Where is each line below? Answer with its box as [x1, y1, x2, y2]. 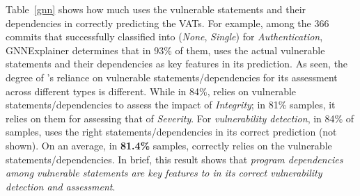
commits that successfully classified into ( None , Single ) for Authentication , [6, 29, 323, 44]
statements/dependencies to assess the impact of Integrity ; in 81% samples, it [6, 97, 336, 112]
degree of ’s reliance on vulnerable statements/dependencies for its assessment [6, 70, 338, 84]
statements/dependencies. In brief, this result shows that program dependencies [6, 152, 343, 166]
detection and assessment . [6, 179, 116, 193]
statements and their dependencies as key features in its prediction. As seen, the [6, 56, 348, 71]
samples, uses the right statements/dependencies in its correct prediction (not [6, 124, 337, 139]
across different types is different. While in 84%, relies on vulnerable [6, 83, 297, 98]
